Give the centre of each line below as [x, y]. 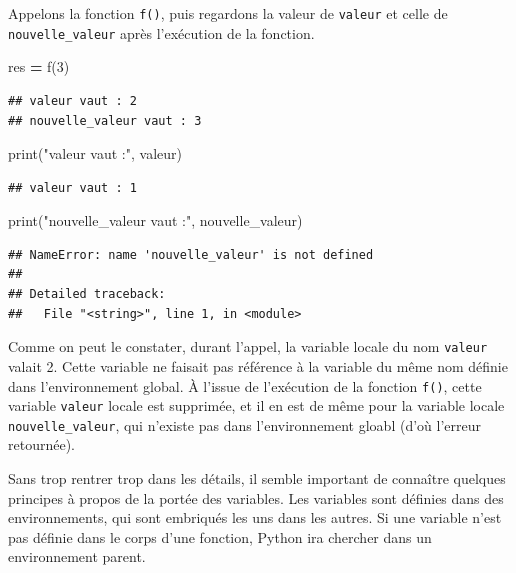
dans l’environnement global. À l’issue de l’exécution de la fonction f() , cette [245, 385]
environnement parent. [77, 556]
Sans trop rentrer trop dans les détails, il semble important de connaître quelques [257, 478]
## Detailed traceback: [87, 294]
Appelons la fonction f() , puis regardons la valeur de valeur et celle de [228, 13]
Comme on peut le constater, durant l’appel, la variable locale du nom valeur [248, 346]
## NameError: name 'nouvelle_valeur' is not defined [191, 254]
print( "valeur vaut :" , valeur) [95, 153]
